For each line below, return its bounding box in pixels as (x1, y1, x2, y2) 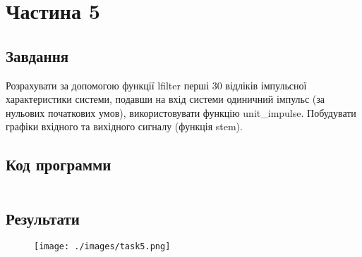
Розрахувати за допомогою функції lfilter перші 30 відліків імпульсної (6, 77, 307, 92)
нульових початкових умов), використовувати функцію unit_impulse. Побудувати (6, 105, 356, 120)
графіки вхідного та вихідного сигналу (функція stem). (6, 119, 243, 134)
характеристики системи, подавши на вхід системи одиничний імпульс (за (6, 92, 325, 106)
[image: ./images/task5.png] (34, 242, 171, 252)
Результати (6, 207, 80, 229)
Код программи (6, 153, 111, 175)
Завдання (6, 44, 69, 66)
